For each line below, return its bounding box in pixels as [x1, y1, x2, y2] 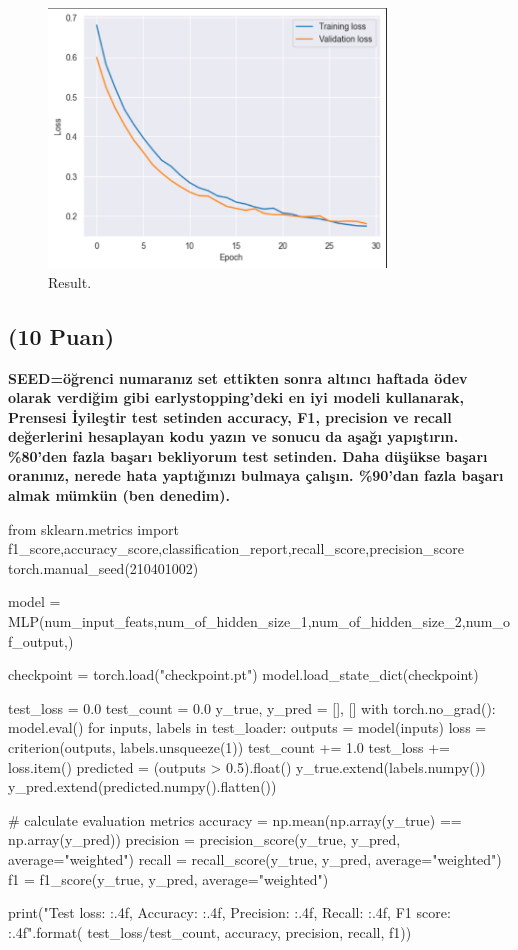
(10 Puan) [8, 320, 115, 351]
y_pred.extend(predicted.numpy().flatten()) [8, 776, 277, 797]
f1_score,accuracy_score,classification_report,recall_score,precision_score [8, 538, 464, 559]
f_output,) [8, 630, 74, 651]
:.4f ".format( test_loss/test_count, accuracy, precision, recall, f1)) [8, 921, 412, 942]
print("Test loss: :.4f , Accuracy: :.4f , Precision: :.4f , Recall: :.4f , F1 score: [8, 902, 451, 923]
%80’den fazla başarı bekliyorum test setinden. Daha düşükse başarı [8, 445, 488, 466]
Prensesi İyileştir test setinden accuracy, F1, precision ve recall [8, 406, 452, 427]
